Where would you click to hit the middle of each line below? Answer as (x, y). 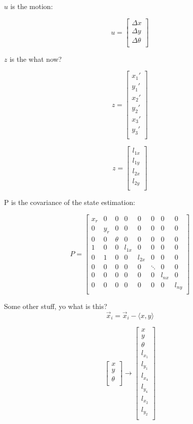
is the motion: (31, 6)
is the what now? (36, 59)
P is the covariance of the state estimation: (70, 202)
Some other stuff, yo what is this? (56, 306)
